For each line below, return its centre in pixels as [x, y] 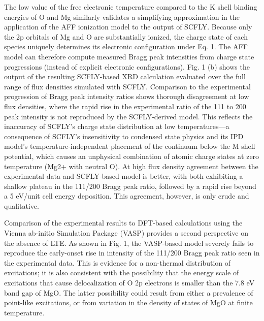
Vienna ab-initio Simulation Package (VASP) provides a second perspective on [126, 233]
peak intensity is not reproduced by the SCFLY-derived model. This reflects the [128, 116]
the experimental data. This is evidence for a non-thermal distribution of [118, 262]
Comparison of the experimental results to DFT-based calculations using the [123, 223]
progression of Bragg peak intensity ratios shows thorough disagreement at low [127, 96]
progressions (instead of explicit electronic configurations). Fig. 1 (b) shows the [127, 66]
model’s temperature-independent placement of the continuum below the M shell [130, 146]
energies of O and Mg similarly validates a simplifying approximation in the [122, 17]
